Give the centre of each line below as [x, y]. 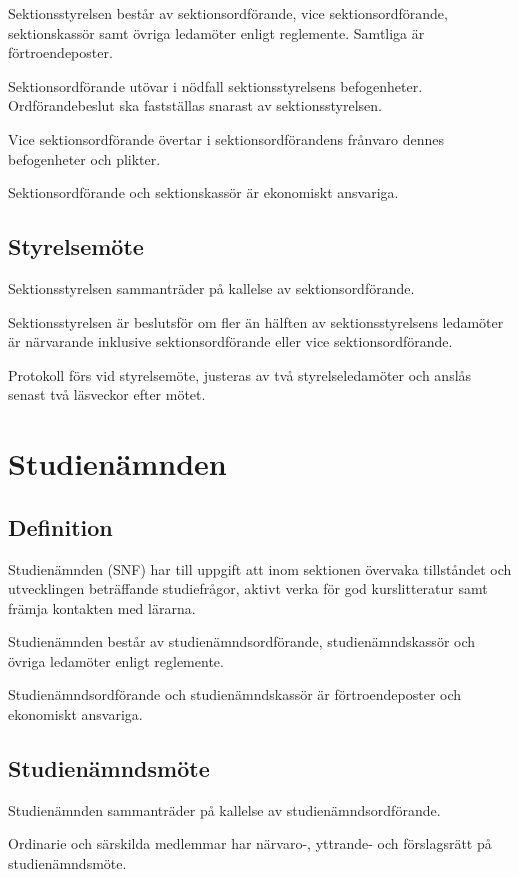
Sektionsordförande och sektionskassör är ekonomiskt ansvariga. [203, 192]
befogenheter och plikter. [84, 158]
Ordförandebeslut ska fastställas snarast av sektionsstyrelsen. [195, 105]
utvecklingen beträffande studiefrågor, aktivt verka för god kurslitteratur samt [248, 588]
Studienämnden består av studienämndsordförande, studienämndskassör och [242, 641]
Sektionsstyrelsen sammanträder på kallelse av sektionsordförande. [211, 287]
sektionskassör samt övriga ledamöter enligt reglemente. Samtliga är [216, 32]
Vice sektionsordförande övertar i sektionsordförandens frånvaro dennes [226, 138]
